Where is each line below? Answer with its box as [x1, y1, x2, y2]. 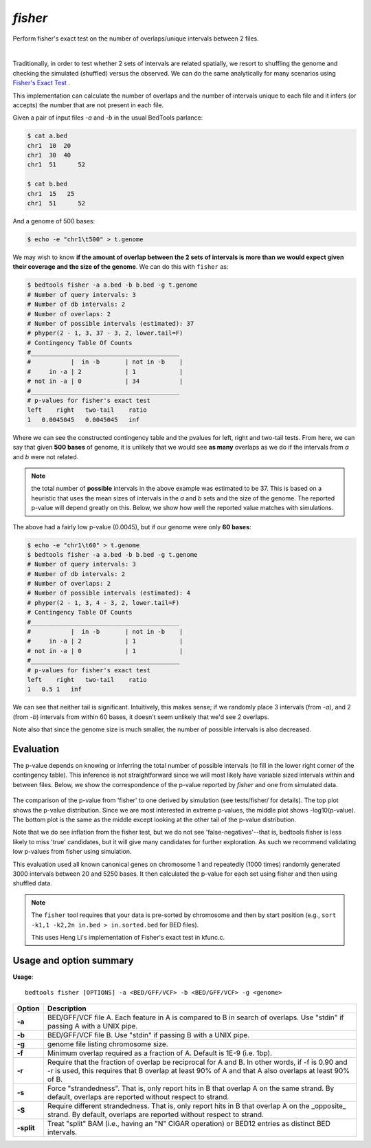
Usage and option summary [12, 954, 134, 966]
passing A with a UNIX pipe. [47, 1021, 138, 1030]
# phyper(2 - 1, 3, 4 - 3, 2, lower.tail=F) [27, 599, 180, 606]
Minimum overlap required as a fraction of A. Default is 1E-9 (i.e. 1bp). [47, 1048, 273, 1058]
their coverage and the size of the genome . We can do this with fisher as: [12, 263, 229, 271]
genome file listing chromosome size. [47, 1039, 168, 1048]
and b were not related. [12, 452, 79, 461]
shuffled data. [12, 879, 52, 887]
